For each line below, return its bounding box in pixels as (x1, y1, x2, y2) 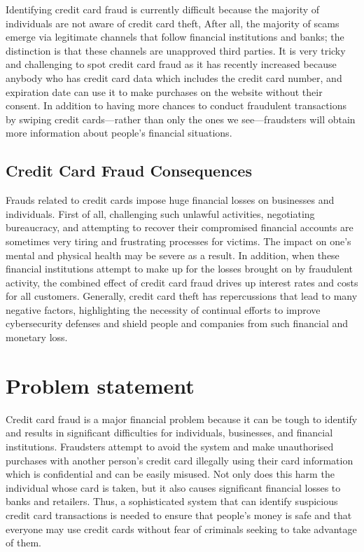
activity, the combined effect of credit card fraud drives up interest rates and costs (6, 275, 358, 289)
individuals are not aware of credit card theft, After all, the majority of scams (6, 15, 339, 30)
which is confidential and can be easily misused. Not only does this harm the (6, 467, 335, 481)
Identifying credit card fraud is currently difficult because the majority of (6, 2, 320, 16)
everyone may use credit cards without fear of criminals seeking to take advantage (6, 521, 357, 536)
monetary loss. (6, 330, 68, 345)
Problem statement (6, 371, 195, 399)
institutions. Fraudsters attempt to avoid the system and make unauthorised (6, 439, 334, 453)
